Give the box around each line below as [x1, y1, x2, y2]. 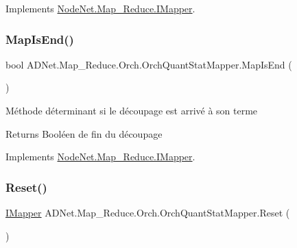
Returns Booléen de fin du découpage [5, 126, 163, 140]
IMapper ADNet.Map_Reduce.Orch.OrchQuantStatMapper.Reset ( [5, 206, 290, 219]
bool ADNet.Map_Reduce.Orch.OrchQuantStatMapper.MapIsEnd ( [5, 57, 292, 71]
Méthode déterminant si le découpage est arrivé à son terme [5, 103, 258, 117]
